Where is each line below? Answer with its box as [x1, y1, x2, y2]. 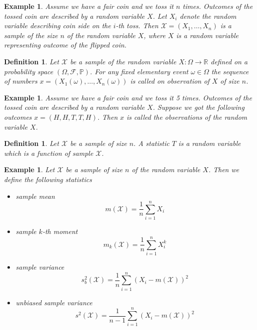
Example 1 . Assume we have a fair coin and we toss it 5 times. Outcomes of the [4, 92, 252, 102]
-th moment [42, 226, 78, 236]
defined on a [210, 56, 248, 66]
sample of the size [4, 30, 58, 40]
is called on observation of [130, 76, 210, 86]
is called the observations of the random [127, 111, 248, 122]
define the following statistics [4, 174, 92, 184]
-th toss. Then [116, 20, 159, 31]
